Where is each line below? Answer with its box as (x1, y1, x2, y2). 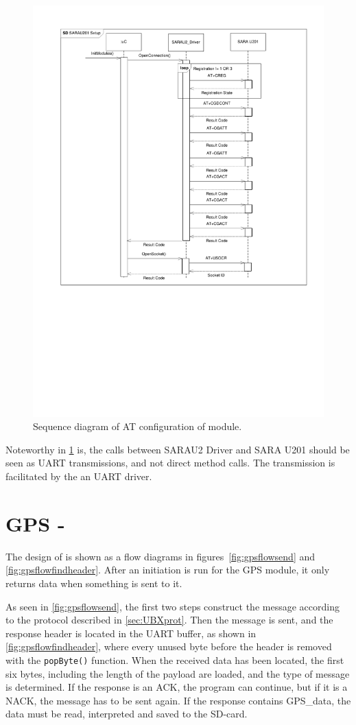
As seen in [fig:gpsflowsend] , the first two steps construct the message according (5, 599, 340, 613)
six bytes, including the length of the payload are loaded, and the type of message (5, 666, 350, 680)
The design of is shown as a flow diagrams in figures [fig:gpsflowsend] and (5, 549, 316, 563)
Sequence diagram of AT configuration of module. (33, 419, 242, 433)
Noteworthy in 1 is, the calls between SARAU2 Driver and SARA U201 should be (5, 442, 350, 456)
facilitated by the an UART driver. (5, 469, 152, 484)
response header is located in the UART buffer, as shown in (5, 626, 257, 640)
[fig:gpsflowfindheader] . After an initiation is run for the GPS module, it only (5, 562, 330, 577)
